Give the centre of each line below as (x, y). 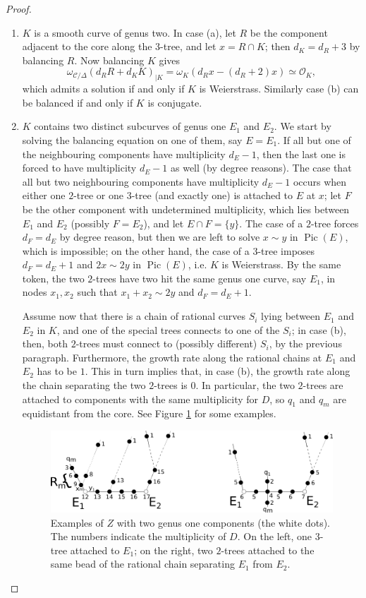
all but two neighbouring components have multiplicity (141, 181)
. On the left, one (275, 536)
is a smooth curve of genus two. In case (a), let (135, 32)
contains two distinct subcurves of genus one (130, 126)
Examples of (77, 522)
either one (44, 195)
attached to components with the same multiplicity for (140, 399)
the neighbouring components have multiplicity (124, 154)
